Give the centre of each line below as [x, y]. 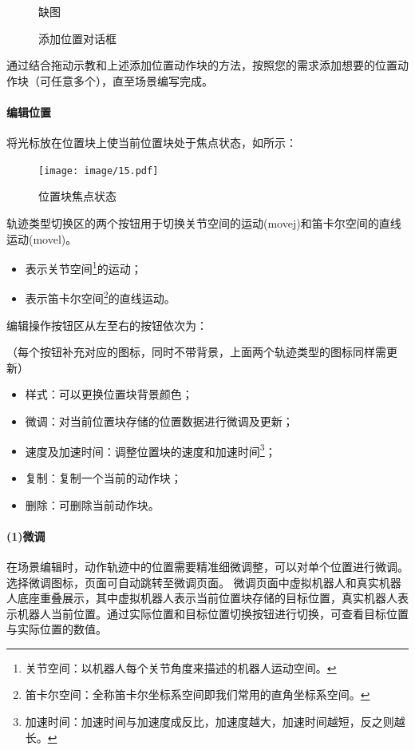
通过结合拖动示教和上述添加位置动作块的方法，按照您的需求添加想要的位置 [202, 65]
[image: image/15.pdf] [99, 171]
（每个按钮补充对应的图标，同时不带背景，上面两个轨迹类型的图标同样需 [196, 352]
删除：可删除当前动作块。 [92, 504]
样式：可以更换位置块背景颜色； [109, 394]
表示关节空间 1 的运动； [83, 267]
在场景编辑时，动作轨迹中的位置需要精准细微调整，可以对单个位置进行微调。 [207, 566]
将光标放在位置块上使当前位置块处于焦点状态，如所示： [152, 143]
